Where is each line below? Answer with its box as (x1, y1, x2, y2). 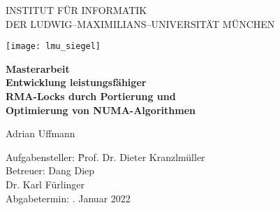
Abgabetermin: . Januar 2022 (6, 190, 131, 205)
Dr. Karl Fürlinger (6, 177, 85, 191)
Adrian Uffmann (6, 126, 75, 141)
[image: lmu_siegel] (6, 41, 101, 52)
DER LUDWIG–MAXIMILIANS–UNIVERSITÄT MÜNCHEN (6, 16, 275, 31)
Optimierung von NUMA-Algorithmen (6, 102, 196, 117)
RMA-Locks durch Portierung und (6, 89, 176, 104)
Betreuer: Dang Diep (6, 163, 95, 178)
